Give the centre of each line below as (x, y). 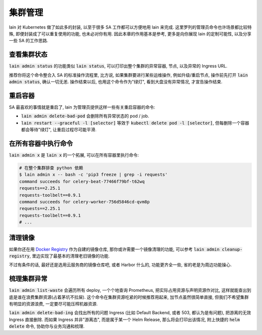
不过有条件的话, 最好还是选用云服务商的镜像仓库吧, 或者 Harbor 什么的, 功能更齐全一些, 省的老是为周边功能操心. (120, 265)
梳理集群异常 (28, 279)
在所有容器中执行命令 (41, 143)
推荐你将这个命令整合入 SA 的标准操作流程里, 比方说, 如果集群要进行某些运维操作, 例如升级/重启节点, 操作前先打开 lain (129, 75)
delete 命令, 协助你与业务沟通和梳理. (47, 326)
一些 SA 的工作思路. (29, 41)
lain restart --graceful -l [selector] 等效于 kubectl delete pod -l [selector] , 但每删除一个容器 (135, 123)
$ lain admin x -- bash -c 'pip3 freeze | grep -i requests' (93, 175)
